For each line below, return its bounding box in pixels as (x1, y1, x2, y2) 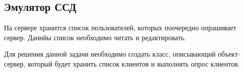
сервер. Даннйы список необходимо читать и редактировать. (4, 32, 186, 42)
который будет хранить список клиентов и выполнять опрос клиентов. (27, 58, 240, 69)
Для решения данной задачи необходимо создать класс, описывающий (4, 49, 216, 59)
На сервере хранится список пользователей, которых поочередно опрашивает (4, 22, 237, 33)
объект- (218, 49, 240, 59)
